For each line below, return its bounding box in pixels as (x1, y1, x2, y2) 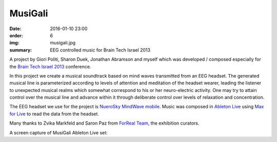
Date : (9, 26, 22, 32)
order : (9, 32, 23, 38)
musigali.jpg (50, 40, 76, 46)
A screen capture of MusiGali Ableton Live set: (9, 129, 108, 135)
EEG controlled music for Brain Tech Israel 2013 (50, 46, 151, 53)
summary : (9, 46, 32, 53)
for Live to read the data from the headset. (9, 110, 100, 117)
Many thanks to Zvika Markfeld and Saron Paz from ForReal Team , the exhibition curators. (9, 120, 200, 126)
